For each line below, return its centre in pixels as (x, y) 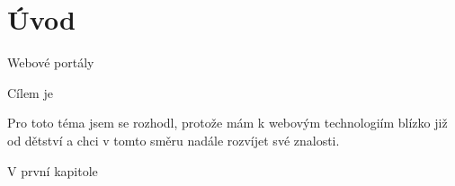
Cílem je (30, 92)
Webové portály (51, 62)
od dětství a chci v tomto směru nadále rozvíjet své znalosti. (174, 140)
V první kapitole (53, 170)
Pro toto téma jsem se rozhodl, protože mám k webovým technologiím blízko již (227, 123)
